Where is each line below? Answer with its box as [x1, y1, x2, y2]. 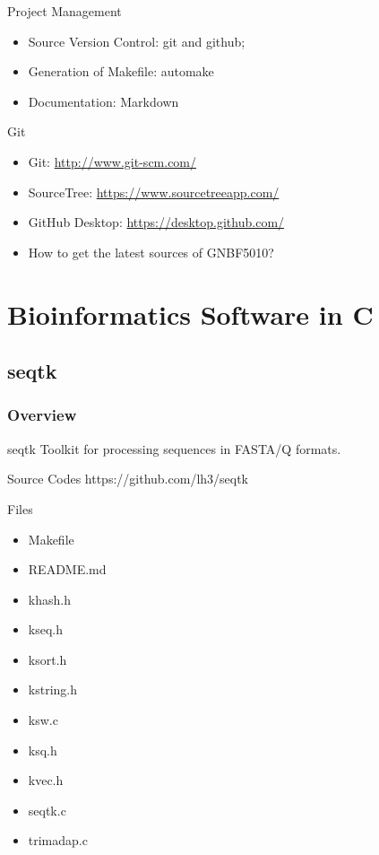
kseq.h [28, 620, 63, 639]
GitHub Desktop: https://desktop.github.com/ [28, 213, 285, 231]
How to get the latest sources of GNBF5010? [28, 242, 274, 261]
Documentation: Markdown [28, 92, 179, 110]
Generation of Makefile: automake [28, 62, 214, 81]
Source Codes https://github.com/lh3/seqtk [7, 469, 249, 488]
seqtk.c [28, 800, 66, 819]
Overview [7, 404, 77, 426]
